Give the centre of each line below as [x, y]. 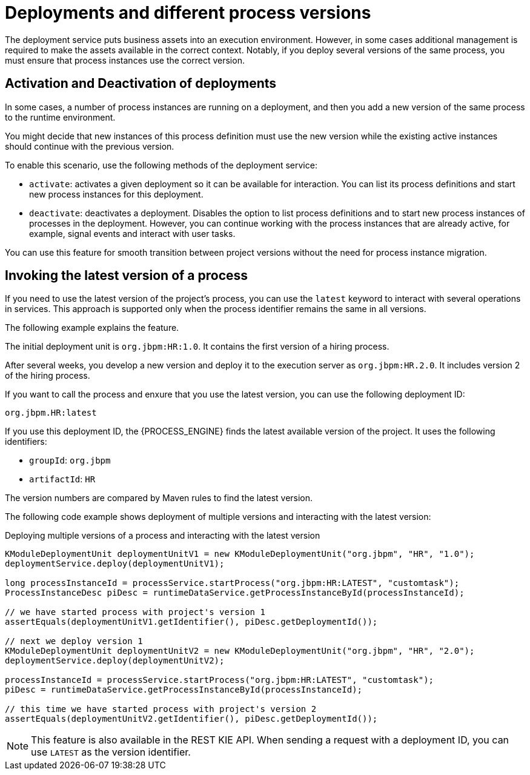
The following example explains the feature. [92, 328]
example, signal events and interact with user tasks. [132, 233]
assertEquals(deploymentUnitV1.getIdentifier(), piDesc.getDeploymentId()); [191, 622]
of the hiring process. [48, 376]
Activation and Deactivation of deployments [141, 84]
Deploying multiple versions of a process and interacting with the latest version [163, 536]
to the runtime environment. [60, 117]
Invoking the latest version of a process [127, 276]
